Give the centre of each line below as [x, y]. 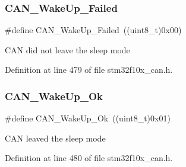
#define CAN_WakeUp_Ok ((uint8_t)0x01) [88, 118]
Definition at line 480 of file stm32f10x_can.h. [89, 158]
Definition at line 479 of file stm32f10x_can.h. [89, 70]
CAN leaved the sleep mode [55, 138]
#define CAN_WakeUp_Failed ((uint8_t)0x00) [93, 30]
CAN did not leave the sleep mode [67, 49]
